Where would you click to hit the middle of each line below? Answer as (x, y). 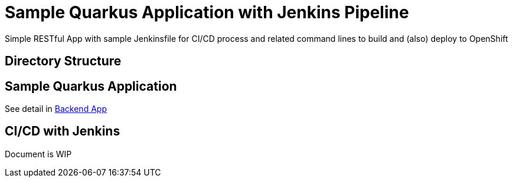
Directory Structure (63, 61)
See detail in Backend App (56, 109)
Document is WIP (38, 154)
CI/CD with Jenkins (63, 131)
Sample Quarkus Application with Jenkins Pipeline (207, 12)
